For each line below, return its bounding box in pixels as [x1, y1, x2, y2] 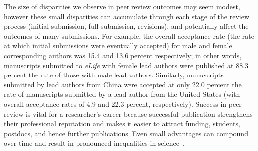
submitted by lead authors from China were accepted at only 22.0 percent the [4, 79, 242, 89]
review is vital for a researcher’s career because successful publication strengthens [4, 108, 253, 119]
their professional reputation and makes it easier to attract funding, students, [4, 118, 240, 129]
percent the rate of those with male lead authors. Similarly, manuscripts [4, 70, 224, 80]
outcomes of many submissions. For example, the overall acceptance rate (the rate [4, 30, 254, 41]
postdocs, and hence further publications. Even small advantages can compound [4, 128, 248, 138]
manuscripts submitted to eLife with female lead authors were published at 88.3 [4, 60, 249, 70]
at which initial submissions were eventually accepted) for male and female [4, 40, 232, 51]
